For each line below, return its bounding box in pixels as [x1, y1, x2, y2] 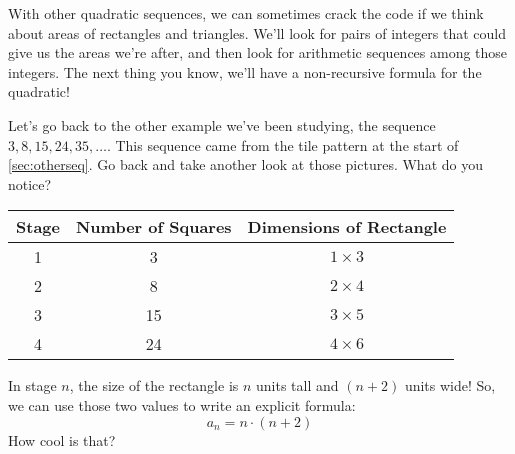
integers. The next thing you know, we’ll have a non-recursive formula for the [8, 61, 482, 82]
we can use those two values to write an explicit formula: [8, 394, 356, 415]
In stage [8, 375, 57, 396]
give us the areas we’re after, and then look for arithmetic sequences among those [8, 42, 508, 63]
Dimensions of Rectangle [247, 215, 447, 239]
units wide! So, [404, 375, 496, 396]
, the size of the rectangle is [69, 375, 239, 396]
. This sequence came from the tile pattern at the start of [106, 134, 459, 155]
